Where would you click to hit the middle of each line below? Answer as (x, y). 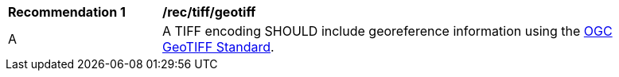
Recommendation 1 (67, 12)
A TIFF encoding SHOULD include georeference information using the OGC (387, 31)
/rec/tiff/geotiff (209, 12)
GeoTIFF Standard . (218, 47)
